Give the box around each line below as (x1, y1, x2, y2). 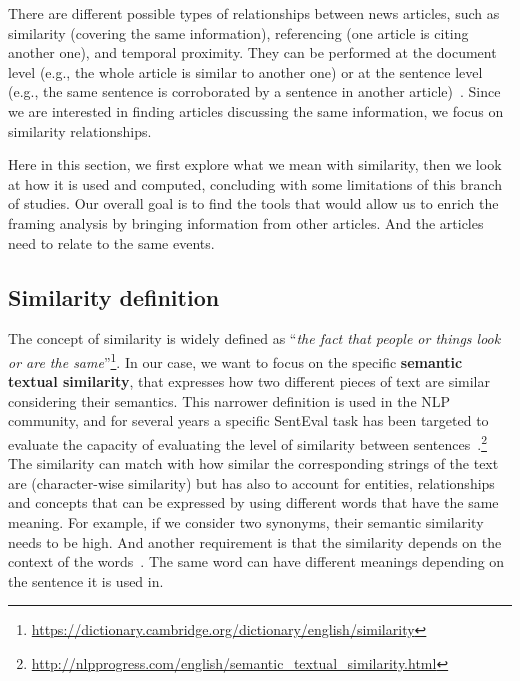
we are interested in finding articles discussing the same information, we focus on (8, 100, 504, 121)
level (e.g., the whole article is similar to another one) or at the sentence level (8, 61, 483, 82)
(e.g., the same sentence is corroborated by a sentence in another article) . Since (8, 81, 501, 102)
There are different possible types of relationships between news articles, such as (8, 3, 500, 23)
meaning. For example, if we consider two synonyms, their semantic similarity (8, 511, 484, 532)
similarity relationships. (8, 120, 152, 141)
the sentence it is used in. (8, 570, 164, 591)
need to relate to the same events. (8, 232, 215, 253)
